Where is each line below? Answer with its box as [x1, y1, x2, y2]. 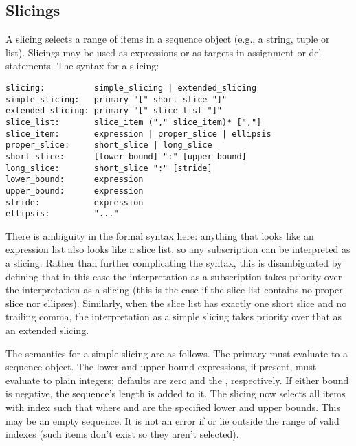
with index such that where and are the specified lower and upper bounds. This [5, 399, 340, 414]
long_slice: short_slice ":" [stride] [5, 163, 212, 173]
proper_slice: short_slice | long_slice [5, 140, 212, 150]
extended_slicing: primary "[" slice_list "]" [5, 106, 222, 116]
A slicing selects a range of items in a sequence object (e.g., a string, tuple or [5, 32, 330, 46]
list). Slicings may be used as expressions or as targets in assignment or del [5, 45, 322, 59]
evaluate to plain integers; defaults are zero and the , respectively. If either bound [5, 372, 349, 387]
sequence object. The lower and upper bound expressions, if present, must [5, 359, 317, 374]
